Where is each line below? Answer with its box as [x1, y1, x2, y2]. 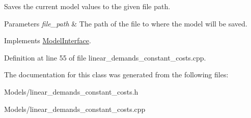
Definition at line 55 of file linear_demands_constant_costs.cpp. [4, 52, 206, 63]
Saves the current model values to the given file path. [4, 1, 171, 11]
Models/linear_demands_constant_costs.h [4, 86, 138, 97]
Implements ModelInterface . [4, 35, 91, 46]
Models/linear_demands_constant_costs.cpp [4, 103, 146, 114]
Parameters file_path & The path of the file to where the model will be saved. [4, 18, 247, 28]
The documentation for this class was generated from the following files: [4, 69, 229, 80]
